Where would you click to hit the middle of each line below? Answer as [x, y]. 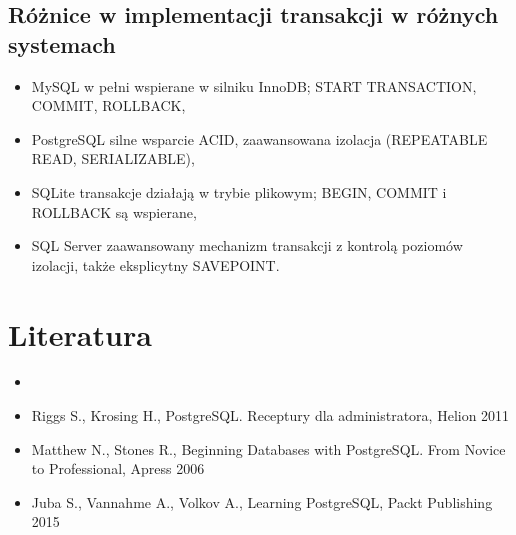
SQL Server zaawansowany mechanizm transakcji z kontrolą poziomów [247, 245]
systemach [62, 43]
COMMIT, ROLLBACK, [108, 105]
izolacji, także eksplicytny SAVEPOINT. [155, 264]
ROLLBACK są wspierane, [114, 211]
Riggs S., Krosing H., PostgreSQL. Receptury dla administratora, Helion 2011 [270, 415]
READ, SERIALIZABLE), [113, 158]
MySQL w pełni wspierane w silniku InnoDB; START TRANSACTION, [254, 85]
